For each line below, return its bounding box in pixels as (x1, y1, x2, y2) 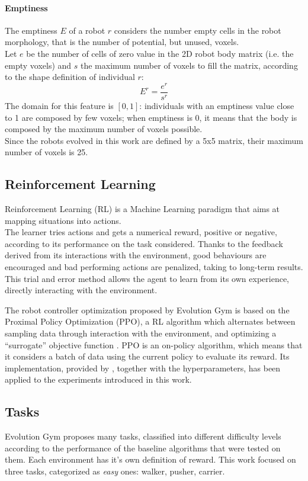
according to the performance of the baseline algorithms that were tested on (5, 441, 281, 454)
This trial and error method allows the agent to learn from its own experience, (5, 272, 289, 284)
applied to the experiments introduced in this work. (5, 373, 192, 386)
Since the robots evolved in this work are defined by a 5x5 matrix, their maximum (5, 134, 303, 146)
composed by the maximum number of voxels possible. (5, 123, 203, 135)
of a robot (69, 24, 105, 36)
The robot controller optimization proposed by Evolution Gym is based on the (5, 303, 290, 316)
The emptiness (5, 24, 57, 36)
